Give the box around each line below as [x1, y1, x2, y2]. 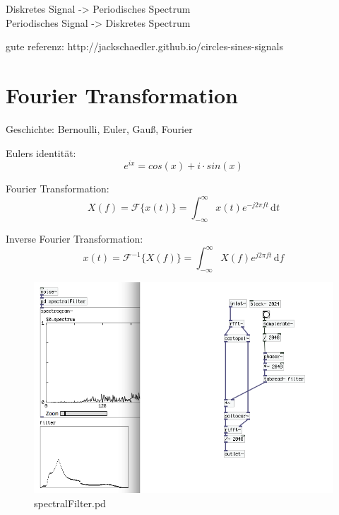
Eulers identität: [6, 145, 76, 160]
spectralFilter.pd [34, 495, 106, 510]
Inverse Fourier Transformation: [6, 231, 143, 246]
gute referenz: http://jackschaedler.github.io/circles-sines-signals [6, 39, 284, 54]
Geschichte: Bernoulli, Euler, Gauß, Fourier [6, 121, 193, 136]
